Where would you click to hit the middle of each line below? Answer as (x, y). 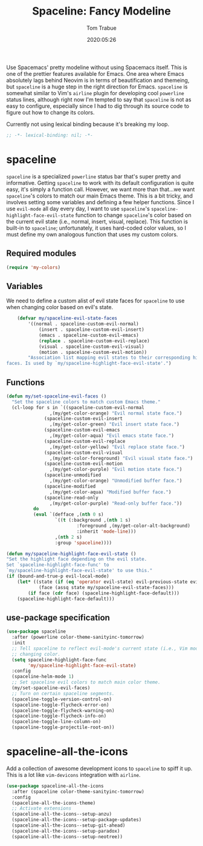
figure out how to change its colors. (50, 112)
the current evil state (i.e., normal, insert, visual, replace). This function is (97, 221)
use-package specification (58, 617)
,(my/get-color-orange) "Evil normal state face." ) (116, 413)
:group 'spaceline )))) (83, 543)
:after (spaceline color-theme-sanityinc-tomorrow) (78, 791)
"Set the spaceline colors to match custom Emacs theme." (86, 402)
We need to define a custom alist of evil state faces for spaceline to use (95, 301)
